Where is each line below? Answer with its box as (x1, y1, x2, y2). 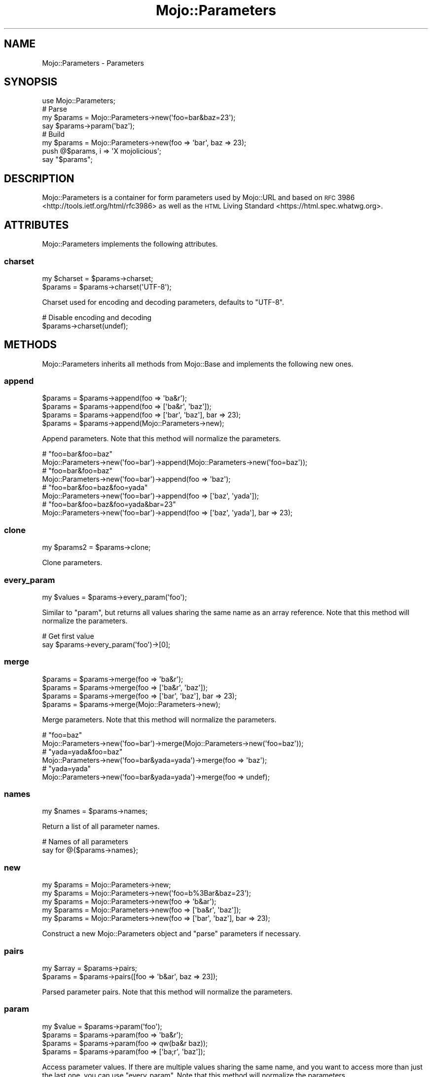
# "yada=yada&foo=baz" (42, 747, 123, 756)
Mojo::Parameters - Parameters (42, 58, 144, 67)
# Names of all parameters (42, 837, 128, 846)
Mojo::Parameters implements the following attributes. (42, 240, 218, 249)
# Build (42, 130, 65, 139)
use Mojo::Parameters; (42, 96, 115, 105)
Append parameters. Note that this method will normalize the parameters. (42, 434, 281, 443)
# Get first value (42, 631, 94, 640)
